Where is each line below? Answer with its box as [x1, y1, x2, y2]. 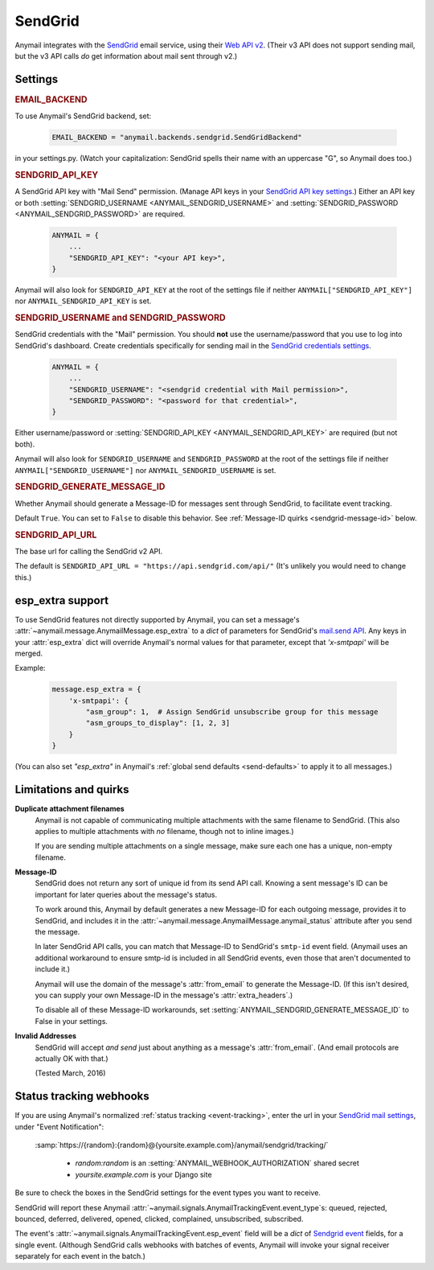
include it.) [35, 964, 71, 974]
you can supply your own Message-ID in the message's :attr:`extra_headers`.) [35, 990, 293, 1000]
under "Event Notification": [14, 1122, 104, 1132]
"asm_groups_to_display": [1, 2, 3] [85, 718, 231, 728]
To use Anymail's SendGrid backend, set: [14, 111, 152, 121]
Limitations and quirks [14, 783, 129, 796]
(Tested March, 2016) [35, 1068, 106, 1078]
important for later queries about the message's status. [35, 890, 218, 899]
